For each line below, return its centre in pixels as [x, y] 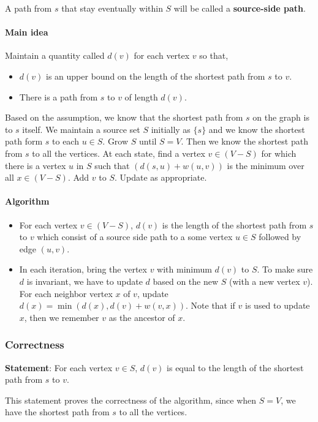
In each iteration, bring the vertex [83, 269]
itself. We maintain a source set [81, 129]
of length [141, 96]
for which [279, 153]
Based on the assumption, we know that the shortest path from [124, 117]
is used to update [278, 305]
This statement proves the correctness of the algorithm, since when [131, 400]
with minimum [184, 269]
